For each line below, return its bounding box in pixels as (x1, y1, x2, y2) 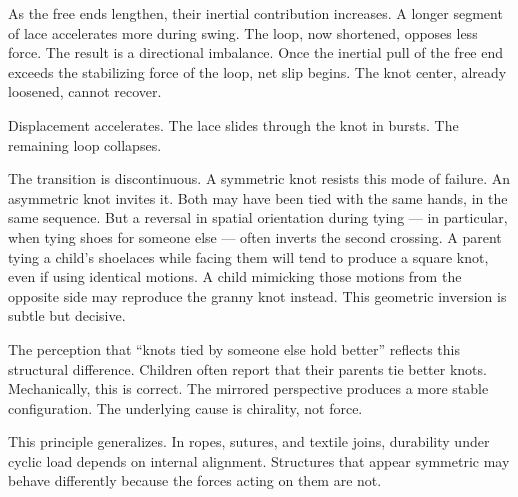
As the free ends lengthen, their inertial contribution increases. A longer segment (8, 3, 503, 23)
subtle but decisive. (8, 305, 126, 326)
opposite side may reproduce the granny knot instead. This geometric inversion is (8, 285, 507, 306)
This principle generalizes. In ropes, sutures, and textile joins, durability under (8, 431, 490, 452)
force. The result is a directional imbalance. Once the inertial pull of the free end (8, 42, 504, 63)
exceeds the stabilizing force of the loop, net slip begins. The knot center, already (8, 61, 507, 82)
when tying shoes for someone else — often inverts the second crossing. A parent (8, 226, 502, 247)
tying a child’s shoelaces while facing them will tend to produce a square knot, (8, 246, 489, 267)
